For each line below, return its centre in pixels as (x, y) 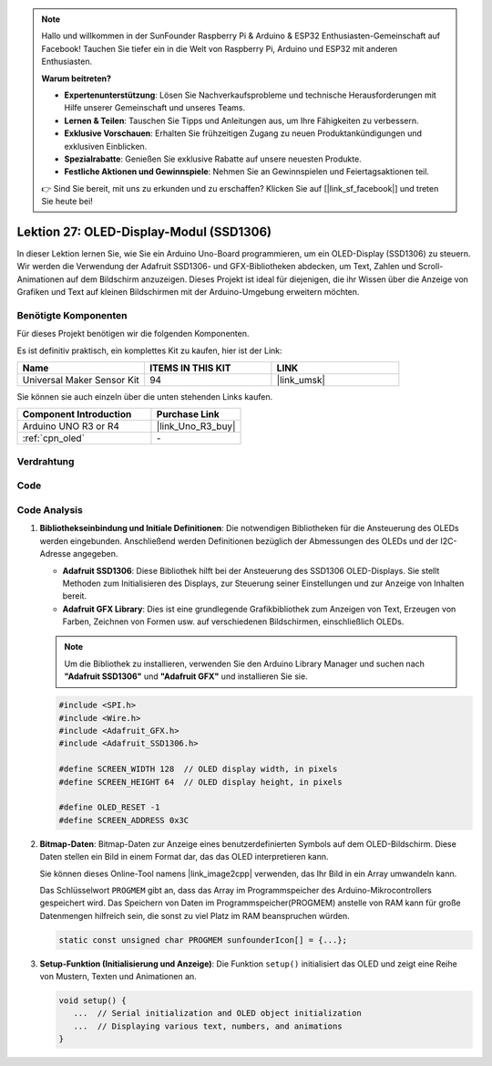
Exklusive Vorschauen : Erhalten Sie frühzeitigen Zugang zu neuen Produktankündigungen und (243, 133)
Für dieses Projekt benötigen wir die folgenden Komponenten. (133, 334)
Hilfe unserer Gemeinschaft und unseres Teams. (155, 108)
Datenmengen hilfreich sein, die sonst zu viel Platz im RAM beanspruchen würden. (195, 915)
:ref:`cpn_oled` (54, 438)
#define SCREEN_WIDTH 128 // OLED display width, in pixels (198, 769)
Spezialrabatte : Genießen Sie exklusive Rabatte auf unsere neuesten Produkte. (213, 159)
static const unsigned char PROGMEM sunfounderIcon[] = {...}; (203, 940)
